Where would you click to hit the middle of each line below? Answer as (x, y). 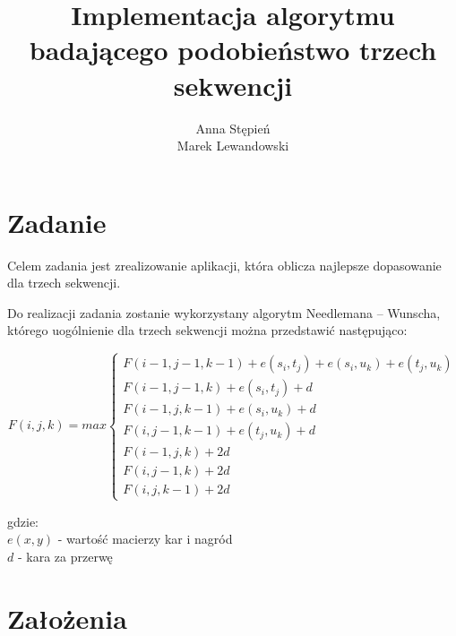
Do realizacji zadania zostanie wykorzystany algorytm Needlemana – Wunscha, (224, 312)
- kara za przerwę (65, 556)
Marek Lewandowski (233, 146)
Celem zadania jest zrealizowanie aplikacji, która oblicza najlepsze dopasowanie (224, 265)
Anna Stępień (233, 128)
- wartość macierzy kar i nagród (145, 539)
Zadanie (57, 222)
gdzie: (23, 521)
